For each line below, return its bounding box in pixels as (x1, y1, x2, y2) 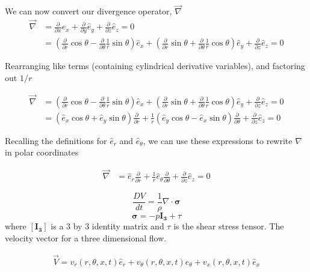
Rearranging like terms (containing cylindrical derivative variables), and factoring (5, 59, 305, 72)
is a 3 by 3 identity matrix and (51, 220, 164, 232)
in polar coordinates (5, 146, 79, 159)
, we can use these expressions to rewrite (143, 134, 293, 147)
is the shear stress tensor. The (173, 220, 284, 232)
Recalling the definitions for (5, 134, 107, 147)
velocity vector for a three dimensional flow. (5, 231, 167, 244)
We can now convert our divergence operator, (5, 5, 172, 17)
